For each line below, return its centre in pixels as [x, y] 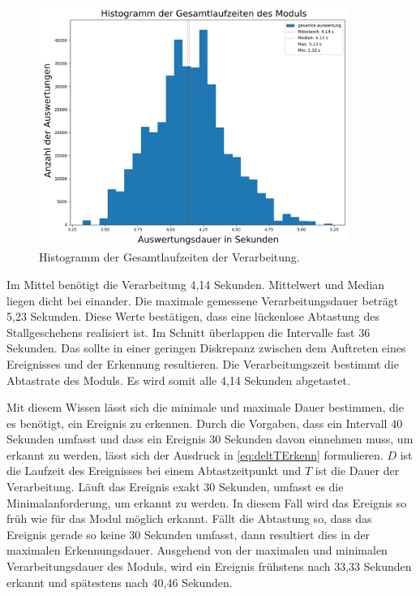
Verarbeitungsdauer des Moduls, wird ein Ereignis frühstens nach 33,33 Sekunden [209, 566]
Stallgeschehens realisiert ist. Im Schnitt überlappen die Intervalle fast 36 [189, 332]
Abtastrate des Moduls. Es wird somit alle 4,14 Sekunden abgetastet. [178, 380]
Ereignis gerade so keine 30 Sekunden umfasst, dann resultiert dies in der [189, 534]
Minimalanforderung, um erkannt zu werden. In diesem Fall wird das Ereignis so [207, 502]
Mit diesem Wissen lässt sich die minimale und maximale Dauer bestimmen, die [205, 407]
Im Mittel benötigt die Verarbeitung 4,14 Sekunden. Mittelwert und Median [196, 284]
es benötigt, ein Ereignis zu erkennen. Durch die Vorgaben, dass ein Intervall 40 [205, 423]
